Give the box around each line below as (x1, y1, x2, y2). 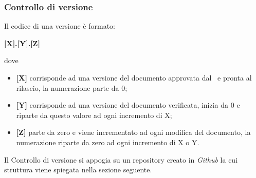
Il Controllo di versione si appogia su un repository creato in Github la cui (4, 154, 238, 165)
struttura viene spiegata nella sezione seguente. (4, 164, 152, 175)
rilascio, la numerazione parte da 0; (16, 82, 127, 93)
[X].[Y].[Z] (4, 37, 40, 48)
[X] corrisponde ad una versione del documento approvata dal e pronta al (16, 72, 252, 83)
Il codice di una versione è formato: (4, 21, 115, 31)
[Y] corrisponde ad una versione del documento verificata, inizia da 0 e (16, 100, 240, 110)
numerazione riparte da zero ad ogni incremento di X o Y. (16, 136, 199, 147)
